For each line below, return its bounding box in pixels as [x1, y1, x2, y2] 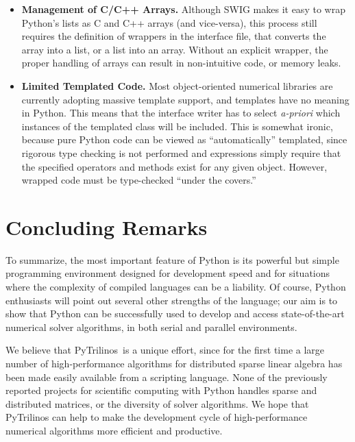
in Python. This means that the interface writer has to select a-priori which [21, 106, 341, 120]
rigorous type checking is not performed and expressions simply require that [21, 145, 341, 160]
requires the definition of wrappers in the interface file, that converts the [21, 29, 326, 43]
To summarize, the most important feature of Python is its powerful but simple [5, 252, 339, 267]
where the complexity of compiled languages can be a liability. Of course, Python [5, 280, 346, 294]
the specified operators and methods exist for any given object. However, [21, 159, 328, 173]
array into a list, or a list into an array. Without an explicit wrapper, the [21, 42, 328, 56]
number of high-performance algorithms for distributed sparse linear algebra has [5, 356, 343, 370]
